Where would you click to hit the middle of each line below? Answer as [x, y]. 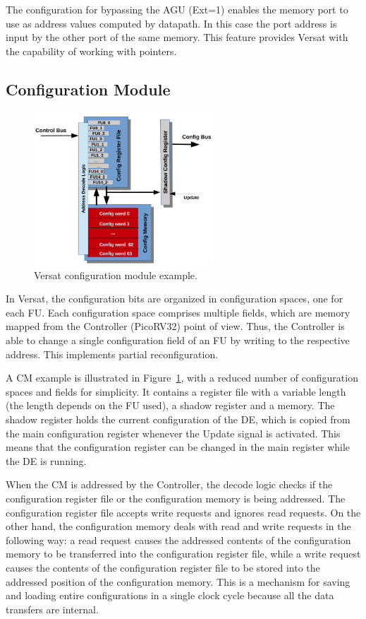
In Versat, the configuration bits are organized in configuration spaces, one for [175, 299]
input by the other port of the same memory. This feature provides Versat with [177, 37]
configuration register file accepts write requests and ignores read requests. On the [183, 512]
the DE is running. [46, 460]
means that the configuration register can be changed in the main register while [178, 447]
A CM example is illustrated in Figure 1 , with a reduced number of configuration [182, 378]
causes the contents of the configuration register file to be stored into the [163, 567]
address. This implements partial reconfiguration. [112, 354]
